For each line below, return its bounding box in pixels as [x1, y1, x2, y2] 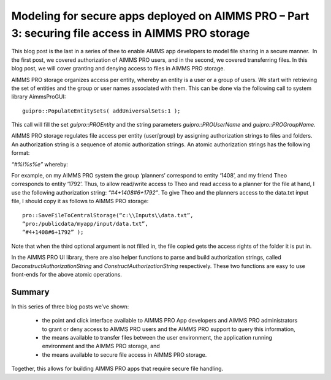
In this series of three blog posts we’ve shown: [11, 303, 129, 310]
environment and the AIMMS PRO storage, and [42, 343, 161, 350]
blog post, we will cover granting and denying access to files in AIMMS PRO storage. [11, 65, 225, 72]
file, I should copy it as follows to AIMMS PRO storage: [11, 198, 149, 205]
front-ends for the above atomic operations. [11, 270, 123, 278]
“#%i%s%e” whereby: [11, 160, 69, 168]
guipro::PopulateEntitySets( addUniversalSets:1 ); [22, 107, 181, 114]
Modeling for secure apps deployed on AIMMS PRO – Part [11, 9, 310, 23]
